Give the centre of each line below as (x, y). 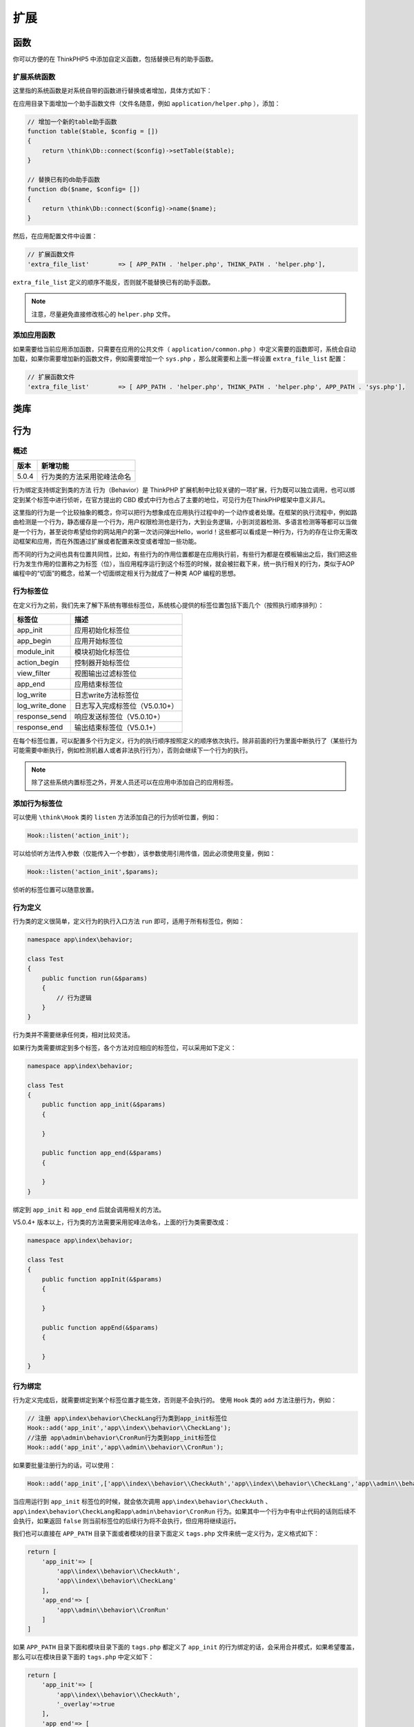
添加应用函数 (34, 335)
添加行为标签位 (38, 803)
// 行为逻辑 (74, 998)
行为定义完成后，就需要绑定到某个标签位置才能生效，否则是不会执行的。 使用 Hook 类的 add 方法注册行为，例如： (175, 1400)
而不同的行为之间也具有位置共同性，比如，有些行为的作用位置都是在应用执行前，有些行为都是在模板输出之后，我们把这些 (185, 554)
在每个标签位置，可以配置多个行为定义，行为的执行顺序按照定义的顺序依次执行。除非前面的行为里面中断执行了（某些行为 (185, 741)
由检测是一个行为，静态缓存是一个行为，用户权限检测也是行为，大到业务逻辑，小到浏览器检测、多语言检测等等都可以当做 (185, 522)
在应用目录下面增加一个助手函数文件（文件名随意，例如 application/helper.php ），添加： (147, 103)
